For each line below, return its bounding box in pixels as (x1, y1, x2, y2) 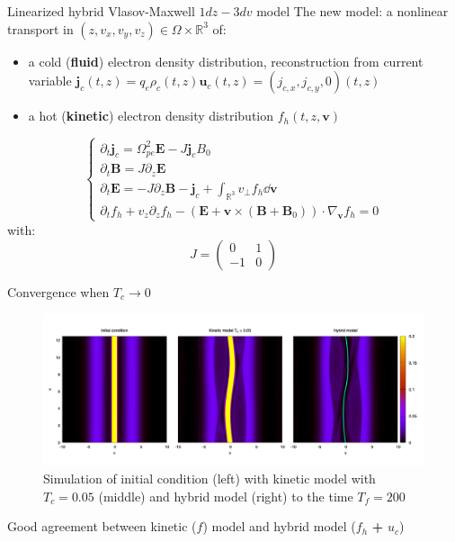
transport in (7, 19, 74, 38)
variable (28, 71, 72, 90)
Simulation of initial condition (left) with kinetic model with (43, 469, 376, 488)
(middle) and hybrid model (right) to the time (98, 486, 353, 505)
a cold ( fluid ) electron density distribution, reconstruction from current (28, 51, 424, 70)
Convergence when (7, 282, 110, 301)
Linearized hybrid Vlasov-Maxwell (7, 2, 195, 20)
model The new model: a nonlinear (256, 2, 449, 20)
